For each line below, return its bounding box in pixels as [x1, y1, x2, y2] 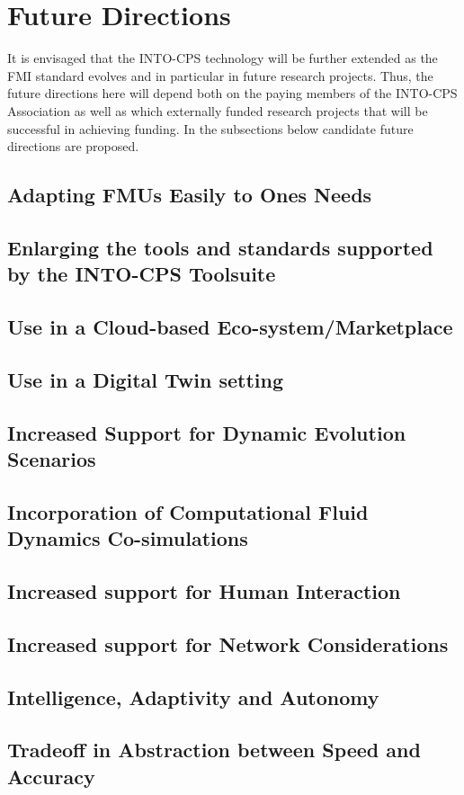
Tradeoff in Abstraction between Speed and [7, 736, 421, 764]
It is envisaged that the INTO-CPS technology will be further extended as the [7, 49, 438, 67]
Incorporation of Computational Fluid [7, 497, 369, 525]
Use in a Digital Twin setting [7, 365, 283, 393]
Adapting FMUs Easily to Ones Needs [7, 181, 372, 209]
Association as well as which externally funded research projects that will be [7, 101, 428, 120]
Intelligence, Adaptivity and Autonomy [7, 683, 379, 710]
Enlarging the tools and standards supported [7, 233, 433, 261]
